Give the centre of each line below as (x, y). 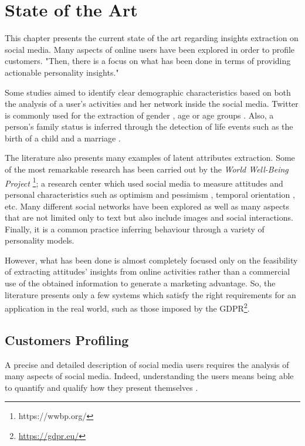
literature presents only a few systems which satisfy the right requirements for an (150, 294)
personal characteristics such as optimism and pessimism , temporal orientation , (150, 194)
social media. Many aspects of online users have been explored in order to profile (150, 49)
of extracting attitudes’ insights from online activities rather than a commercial (148, 271)
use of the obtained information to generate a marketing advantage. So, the (140, 283)
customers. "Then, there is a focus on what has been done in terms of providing (148, 61)
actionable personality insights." (62, 72)
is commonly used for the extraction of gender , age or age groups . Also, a (139, 115)
